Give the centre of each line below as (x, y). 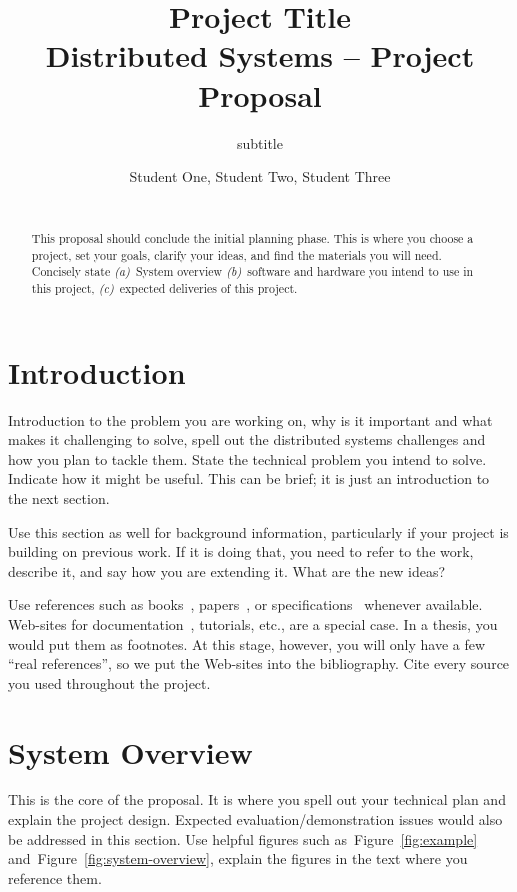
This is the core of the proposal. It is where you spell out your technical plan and (257, 799)
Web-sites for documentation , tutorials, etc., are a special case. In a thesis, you (253, 623)
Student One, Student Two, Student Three (260, 176)
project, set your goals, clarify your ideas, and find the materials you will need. (236, 254)
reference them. (55, 877)
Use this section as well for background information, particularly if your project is (258, 531)
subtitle (260, 142)
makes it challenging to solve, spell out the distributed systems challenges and (247, 439)
